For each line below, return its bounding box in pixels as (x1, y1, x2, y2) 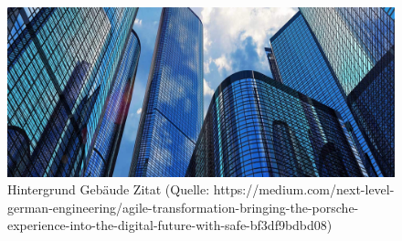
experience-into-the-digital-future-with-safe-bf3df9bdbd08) (7, 215, 333, 235)
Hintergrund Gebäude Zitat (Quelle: (7, 180, 210, 199)
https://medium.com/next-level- (213, 180, 395, 199)
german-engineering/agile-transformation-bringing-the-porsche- (7, 197, 359, 216)
